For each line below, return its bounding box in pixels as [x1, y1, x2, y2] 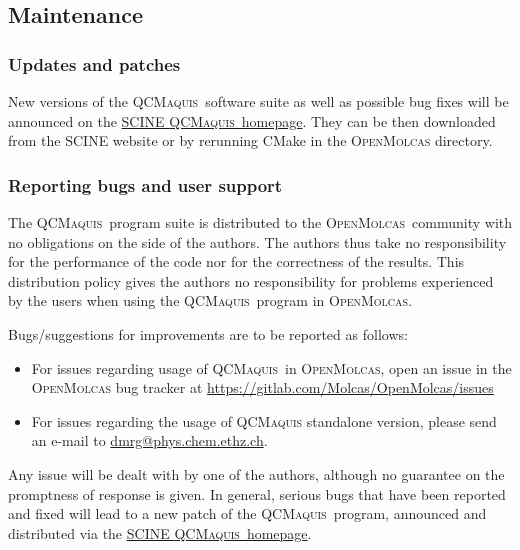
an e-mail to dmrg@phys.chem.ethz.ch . [31, 430, 268, 451]
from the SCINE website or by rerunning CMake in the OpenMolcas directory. [8, 130, 493, 151]
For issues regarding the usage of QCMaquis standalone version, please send [31, 410, 497, 431]
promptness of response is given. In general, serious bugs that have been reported [8, 483, 506, 504]
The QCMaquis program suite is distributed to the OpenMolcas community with [8, 212, 513, 232]
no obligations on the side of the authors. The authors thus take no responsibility [8, 231, 507, 252]
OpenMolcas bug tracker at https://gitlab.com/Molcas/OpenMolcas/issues [31, 377, 494, 398]
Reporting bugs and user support [8, 172, 283, 197]
